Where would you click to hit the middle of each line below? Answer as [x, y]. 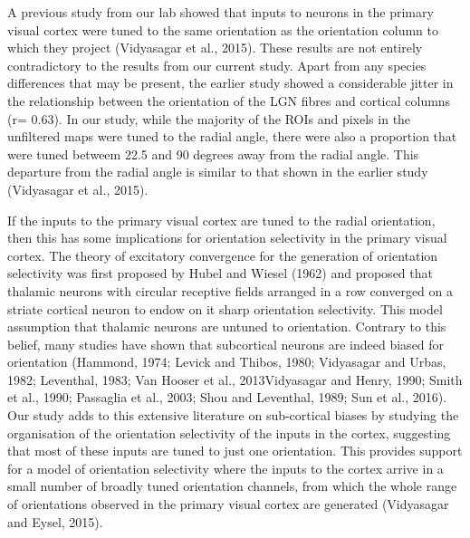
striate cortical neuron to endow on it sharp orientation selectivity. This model [225, 308]
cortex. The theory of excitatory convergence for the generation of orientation [223, 255]
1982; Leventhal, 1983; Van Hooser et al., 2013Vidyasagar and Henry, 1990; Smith [235, 379]
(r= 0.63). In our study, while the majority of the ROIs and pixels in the [209, 118]
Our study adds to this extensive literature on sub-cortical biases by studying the [233, 415]
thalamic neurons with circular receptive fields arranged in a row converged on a [230, 290]
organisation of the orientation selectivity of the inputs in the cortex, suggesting [229, 432]
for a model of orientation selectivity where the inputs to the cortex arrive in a [225, 468]
